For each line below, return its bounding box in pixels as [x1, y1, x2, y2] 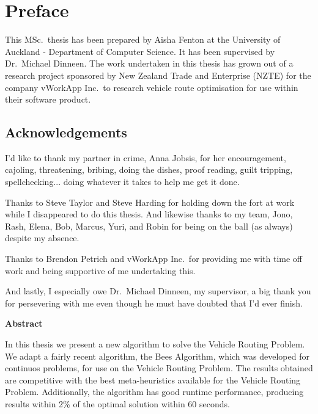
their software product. [5, 93, 91, 106]
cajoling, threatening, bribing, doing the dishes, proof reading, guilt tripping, [5, 163, 293, 176]
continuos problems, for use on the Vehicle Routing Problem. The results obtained [5, 361, 313, 374]
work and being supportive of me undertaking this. [5, 264, 196, 277]
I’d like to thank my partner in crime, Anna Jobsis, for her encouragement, [5, 151, 286, 164]
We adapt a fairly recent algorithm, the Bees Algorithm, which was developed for [5, 349, 309, 362]
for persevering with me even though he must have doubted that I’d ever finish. [5, 296, 303, 309]
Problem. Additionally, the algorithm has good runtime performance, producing [5, 385, 304, 398]
